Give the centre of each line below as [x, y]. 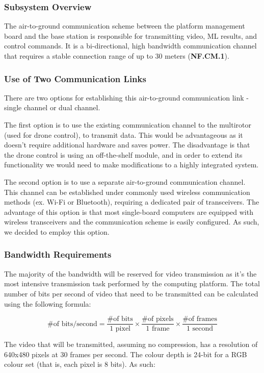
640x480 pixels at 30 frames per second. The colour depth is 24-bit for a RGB [126, 354]
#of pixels [158, 319]
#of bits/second [72, 324]
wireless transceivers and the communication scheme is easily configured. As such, [132, 222]
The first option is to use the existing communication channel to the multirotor [128, 125]
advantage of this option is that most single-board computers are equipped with [129, 212]
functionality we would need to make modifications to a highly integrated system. [131, 165]
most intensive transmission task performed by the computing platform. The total [132, 283]
